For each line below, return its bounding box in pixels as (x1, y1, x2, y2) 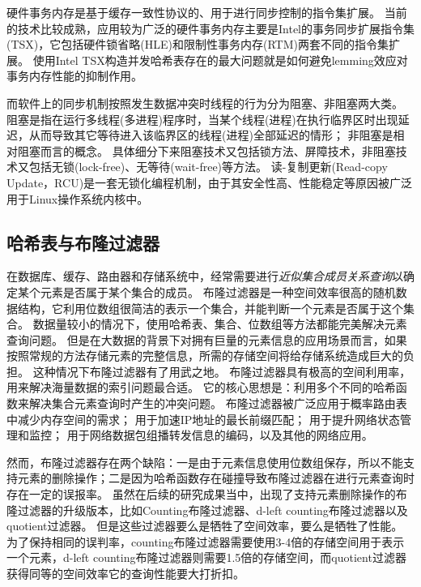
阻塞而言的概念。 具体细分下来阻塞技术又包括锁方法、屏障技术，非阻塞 (17, 142, 396, 159)
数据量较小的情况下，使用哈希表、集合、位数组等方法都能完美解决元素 (32, 315, 407, 332)
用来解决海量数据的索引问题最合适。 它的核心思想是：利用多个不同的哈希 (6, 379, 396, 396)
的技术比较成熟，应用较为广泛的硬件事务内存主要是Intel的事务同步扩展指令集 (6, 19, 415, 36)
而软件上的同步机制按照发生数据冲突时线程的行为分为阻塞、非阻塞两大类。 (6, 94, 403, 111)
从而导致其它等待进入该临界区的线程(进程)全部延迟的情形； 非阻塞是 (28, 126, 393, 144)
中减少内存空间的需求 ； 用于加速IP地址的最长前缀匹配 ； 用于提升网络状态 (6, 410, 400, 427)
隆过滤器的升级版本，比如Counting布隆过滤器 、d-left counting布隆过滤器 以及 (6, 501, 408, 518)
